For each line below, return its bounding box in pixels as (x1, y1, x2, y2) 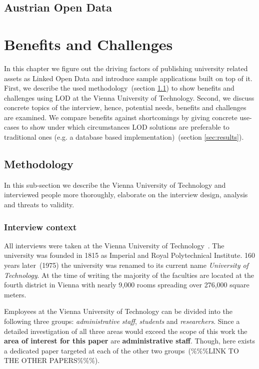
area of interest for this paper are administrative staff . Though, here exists (4, 335, 255, 346)
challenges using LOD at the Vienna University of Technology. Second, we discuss (4, 92, 254, 103)
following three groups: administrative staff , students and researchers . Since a (4, 316, 240, 326)
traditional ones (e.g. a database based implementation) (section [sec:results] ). (4, 132, 244, 142)
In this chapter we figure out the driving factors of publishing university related (4, 63, 248, 73)
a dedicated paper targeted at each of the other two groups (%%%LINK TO (4, 345, 239, 355)
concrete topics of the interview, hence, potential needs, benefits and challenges (4, 102, 246, 113)
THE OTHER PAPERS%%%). (4, 355, 100, 365)
